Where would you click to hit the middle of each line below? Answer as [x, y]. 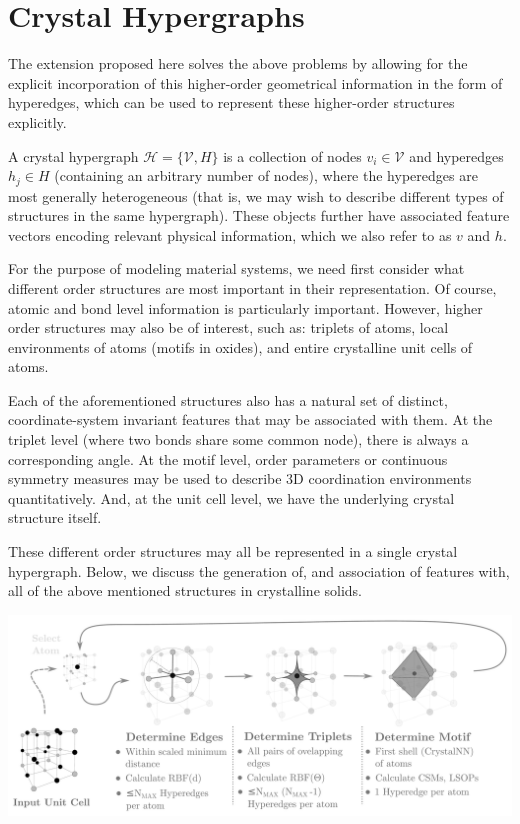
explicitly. [37, 121]
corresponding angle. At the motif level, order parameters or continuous [228, 458]
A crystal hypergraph [73, 155]
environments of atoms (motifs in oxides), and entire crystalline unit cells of [240, 346]
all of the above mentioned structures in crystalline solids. [185, 590]
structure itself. [55, 517]
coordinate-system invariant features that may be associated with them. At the [250, 419]
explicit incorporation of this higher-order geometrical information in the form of [255, 82]
